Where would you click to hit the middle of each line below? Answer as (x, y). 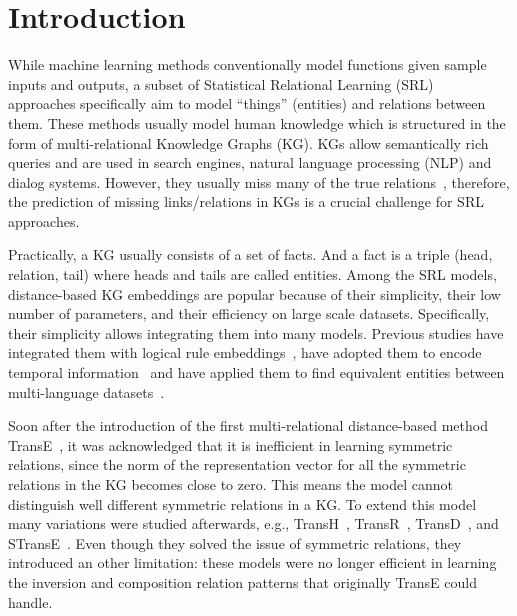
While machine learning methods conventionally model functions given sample (247, 64)
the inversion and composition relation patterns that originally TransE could (242, 581)
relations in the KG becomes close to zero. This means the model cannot (230, 484)
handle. (30, 601)
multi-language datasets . (86, 391)
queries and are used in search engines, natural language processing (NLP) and (250, 162)
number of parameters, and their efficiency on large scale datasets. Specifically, (249, 313)
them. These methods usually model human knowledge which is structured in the (257, 122)
